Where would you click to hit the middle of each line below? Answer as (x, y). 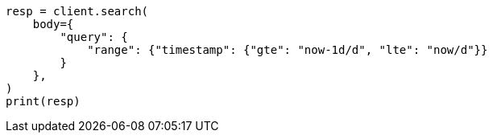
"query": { (94, 37)
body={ (53, 24)
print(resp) (43, 101)
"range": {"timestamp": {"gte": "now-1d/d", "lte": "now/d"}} (288, 50)
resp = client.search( (77, 11)
